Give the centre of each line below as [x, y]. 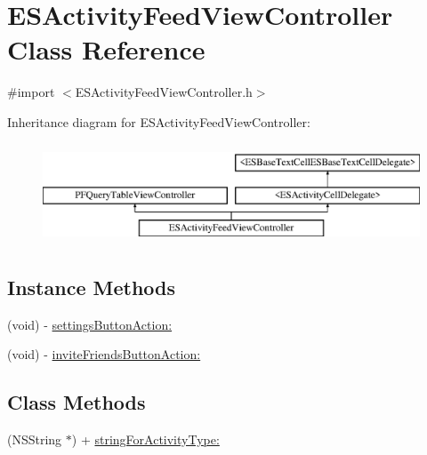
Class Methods [77, 402]
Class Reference [106, 49]
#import [31, 92]
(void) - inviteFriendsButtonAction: [104, 354]
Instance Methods [91, 287]
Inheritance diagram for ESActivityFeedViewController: [159, 121]
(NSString [35, 439]
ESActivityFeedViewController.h [164, 92]
